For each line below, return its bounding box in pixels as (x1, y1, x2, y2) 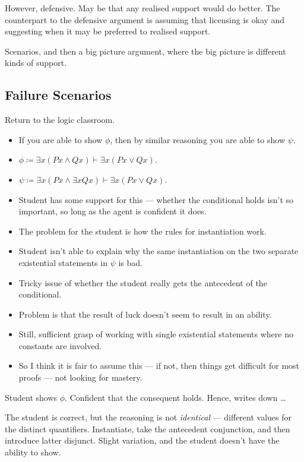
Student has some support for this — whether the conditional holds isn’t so (18, 193, 294, 205)
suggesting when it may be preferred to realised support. (5, 25, 211, 37)
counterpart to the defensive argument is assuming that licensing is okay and (5, 13, 285, 26)
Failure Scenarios (5, 86, 112, 104)
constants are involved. (18, 339, 102, 352)
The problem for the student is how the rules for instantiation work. (18, 224, 267, 237)
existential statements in (18, 256, 107, 268)
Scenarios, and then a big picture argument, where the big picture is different (5, 45, 286, 57)
